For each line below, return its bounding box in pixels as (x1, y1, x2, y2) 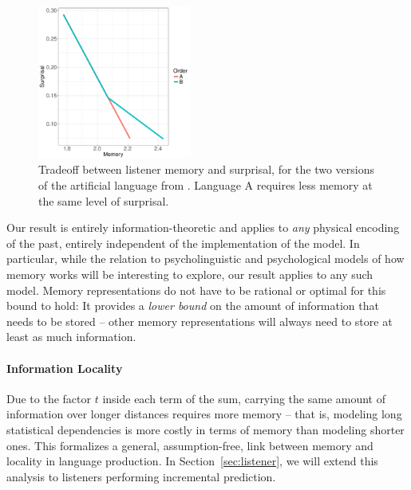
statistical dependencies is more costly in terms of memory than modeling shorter (6, 421, 405, 437)
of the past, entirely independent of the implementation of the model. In (6, 234, 360, 251)
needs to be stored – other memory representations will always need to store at (6, 312, 393, 329)
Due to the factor (6, 390, 92, 406)
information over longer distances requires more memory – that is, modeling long (6, 406, 402, 422)
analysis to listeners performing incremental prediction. (6, 468, 276, 484)
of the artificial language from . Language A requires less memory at (38, 176, 373, 193)
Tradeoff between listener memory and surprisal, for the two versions (38, 161, 375, 178)
